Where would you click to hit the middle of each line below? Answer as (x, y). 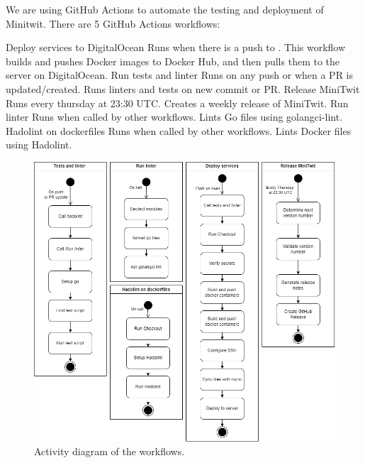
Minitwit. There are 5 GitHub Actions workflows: (113, 23)
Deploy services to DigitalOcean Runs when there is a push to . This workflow (176, 47)
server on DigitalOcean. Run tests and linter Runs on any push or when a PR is (180, 75)
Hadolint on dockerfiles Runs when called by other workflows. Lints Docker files (179, 130)
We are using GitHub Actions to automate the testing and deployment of (165, 9)
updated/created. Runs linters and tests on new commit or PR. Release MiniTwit (183, 88)
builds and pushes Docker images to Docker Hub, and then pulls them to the (173, 61)
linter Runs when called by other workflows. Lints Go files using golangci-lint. (174, 117)
